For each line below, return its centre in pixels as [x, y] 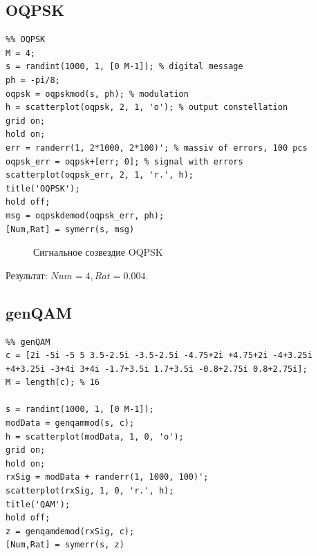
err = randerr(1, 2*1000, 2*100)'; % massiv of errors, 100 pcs [157, 148]
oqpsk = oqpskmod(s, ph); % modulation [97, 94]
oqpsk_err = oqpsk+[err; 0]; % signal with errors [124, 161]
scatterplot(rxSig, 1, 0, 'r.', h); [90, 491]
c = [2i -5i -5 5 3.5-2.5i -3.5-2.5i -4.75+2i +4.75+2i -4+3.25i [159, 356]
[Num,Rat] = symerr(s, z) [65, 545]
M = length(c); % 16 [53, 383]
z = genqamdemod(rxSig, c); [70, 531]
